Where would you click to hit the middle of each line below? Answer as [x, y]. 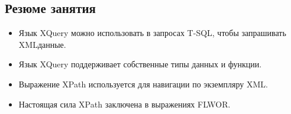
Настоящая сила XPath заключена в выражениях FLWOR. [125, 104]
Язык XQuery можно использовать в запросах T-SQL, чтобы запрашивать [152, 33]
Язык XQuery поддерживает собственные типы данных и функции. [140, 64]
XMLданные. [42, 44]
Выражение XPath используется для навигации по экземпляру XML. [143, 84]
